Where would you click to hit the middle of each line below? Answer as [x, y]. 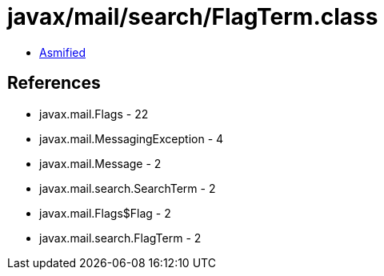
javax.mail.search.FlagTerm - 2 [120, 238]
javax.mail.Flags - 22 [94, 114]
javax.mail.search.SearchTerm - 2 [128, 188]
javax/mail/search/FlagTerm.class [193, 17]
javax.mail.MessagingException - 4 [132, 138]
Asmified [63, 52]
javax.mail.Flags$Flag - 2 [105, 213]
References [54, 83]
